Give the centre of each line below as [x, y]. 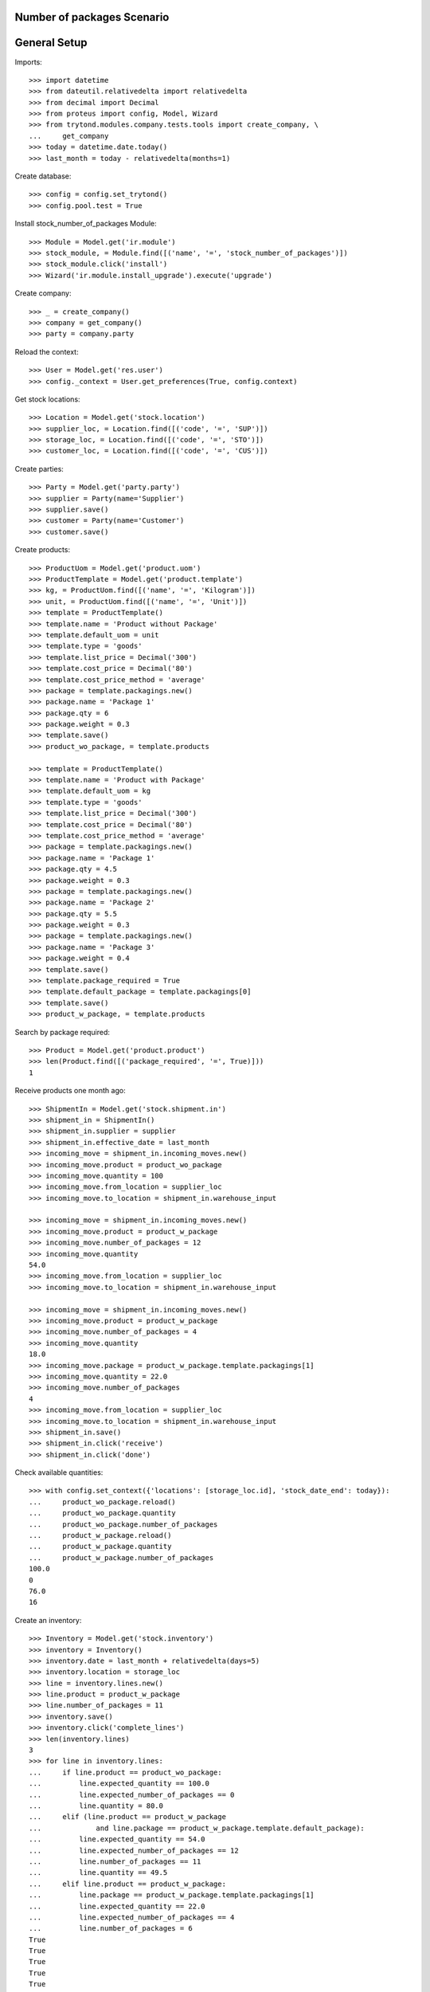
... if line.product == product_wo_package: [125, 1772]
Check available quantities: [59, 1472]
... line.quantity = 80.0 [96, 1806]
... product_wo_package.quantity [103, 1513]
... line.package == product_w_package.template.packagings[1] [172, 1895]
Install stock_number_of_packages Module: [86, 224]
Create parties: [39, 469]
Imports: [29, 62]
